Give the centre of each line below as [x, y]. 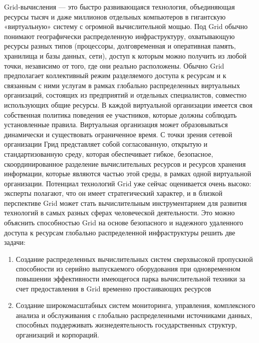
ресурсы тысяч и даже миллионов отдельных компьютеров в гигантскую [115, 16]
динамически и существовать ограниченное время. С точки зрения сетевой [118, 134]
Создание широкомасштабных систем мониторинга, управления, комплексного [136, 305]
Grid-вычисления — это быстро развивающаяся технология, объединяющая [119, 7]
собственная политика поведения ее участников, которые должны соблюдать [120, 114]
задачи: [15, 242]
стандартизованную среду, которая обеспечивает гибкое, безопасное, [109, 153]
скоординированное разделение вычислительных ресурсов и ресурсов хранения [125, 163]
